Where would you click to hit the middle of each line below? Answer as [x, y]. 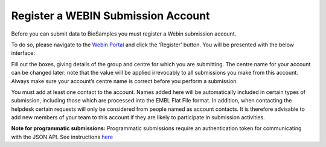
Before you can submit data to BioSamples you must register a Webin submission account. [124, 34]
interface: [23, 53]
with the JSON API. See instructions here [62, 137]
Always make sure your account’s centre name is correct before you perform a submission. [125, 81]
